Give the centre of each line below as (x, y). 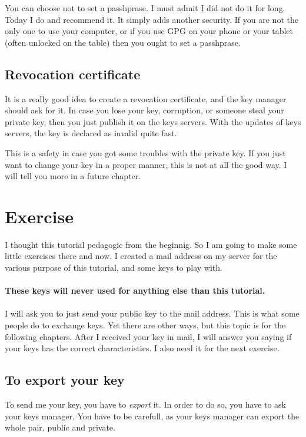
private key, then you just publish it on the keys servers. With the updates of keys (153, 121)
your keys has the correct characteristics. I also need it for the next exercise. (142, 348)
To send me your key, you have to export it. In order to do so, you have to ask (146, 404)
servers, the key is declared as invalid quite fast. (91, 133)
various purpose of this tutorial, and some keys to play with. (114, 268)
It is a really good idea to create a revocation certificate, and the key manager (146, 98)
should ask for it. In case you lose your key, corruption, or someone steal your (144, 110)
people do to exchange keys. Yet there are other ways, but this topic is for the (145, 325)
